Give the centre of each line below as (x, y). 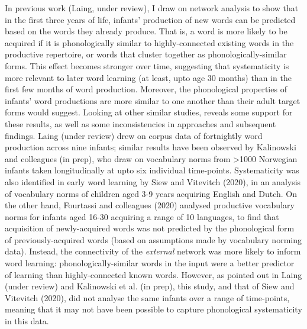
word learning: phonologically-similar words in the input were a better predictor (150, 263)
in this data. (27, 321)
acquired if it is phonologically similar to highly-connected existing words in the (149, 42)
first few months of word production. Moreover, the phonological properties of (146, 89)
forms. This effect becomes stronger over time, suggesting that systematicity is (147, 65)
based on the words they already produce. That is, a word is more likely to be (146, 31)
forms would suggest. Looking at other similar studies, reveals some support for (149, 112)
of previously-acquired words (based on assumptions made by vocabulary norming (153, 239)
